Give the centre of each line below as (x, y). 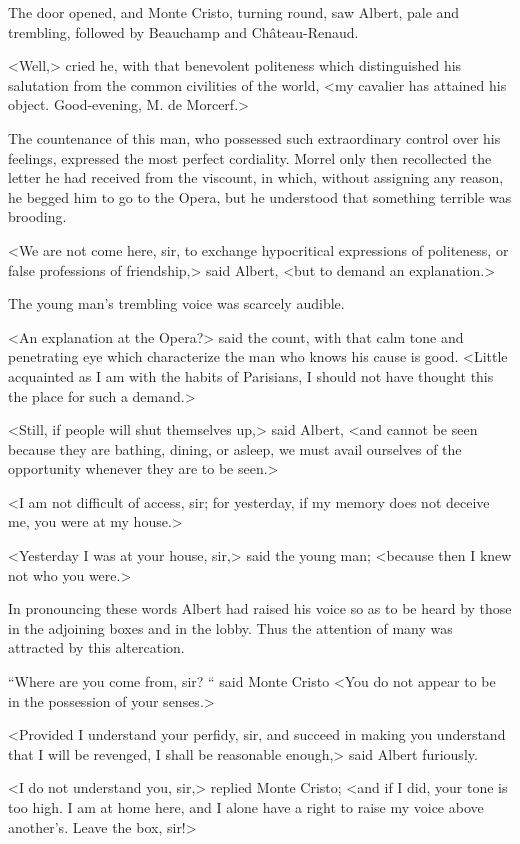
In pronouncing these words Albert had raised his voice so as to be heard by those (260, 608)
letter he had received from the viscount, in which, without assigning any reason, (256, 177)
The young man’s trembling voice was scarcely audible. (176, 303)
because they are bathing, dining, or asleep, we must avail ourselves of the (235, 448)
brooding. (37, 216)
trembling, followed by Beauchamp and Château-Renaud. (183, 31)
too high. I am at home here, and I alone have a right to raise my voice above (246, 807)
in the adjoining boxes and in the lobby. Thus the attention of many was (230, 627)
